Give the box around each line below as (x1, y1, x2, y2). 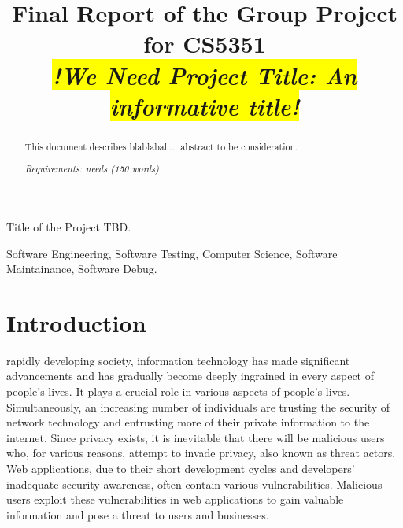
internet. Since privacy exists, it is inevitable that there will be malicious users (6, 429, 385, 445)
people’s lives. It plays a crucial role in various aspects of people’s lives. (6, 383, 350, 400)
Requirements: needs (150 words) (24, 162, 159, 175)
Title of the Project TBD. (6, 218, 131, 234)
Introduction (6, 306, 146, 338)
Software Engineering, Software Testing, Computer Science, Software (6, 245, 338, 261)
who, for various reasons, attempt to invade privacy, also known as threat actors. (6, 445, 396, 461)
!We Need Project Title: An (52, 58, 357, 91)
